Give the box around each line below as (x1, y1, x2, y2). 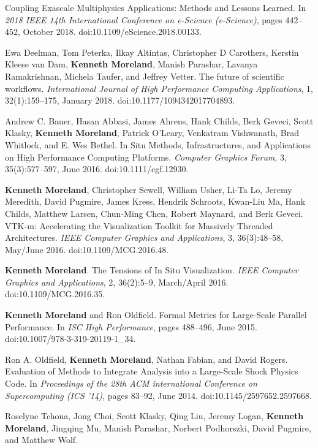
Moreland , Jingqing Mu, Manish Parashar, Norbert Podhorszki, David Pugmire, (5, 421, 311, 434)
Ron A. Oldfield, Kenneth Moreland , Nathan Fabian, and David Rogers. (5, 352, 288, 365)
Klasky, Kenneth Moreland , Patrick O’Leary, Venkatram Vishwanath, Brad (5, 126, 300, 139)
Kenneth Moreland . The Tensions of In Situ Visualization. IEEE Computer (5, 264, 298, 276)
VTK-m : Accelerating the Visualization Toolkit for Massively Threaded (5, 219, 273, 232)
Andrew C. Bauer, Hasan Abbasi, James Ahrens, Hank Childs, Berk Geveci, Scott (5, 114, 314, 127)
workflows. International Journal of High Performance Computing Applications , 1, (5, 82, 314, 94)
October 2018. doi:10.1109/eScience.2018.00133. (23, 25, 202, 38)
